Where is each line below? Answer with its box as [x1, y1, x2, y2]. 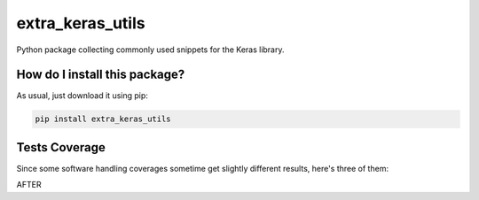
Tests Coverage [16, 140, 106, 155]
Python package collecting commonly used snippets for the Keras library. [16, 44, 285, 55]
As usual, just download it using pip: [16, 90, 148, 101]
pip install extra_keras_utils [35, 114, 172, 124]
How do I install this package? [16, 67, 185, 82]
